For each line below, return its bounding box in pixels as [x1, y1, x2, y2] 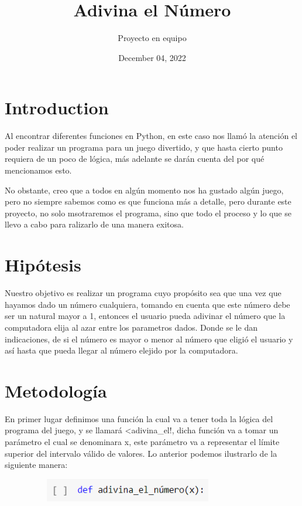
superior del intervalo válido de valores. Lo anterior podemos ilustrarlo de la [5, 447, 277, 459]
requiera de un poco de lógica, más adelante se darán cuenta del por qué [5, 152, 265, 165]
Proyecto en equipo [118, 32, 187, 44]
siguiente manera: [5, 459, 68, 471]
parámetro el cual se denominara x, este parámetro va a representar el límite [5, 436, 280, 447]
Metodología [5, 378, 107, 402]
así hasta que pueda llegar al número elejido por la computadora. [5, 344, 238, 356]
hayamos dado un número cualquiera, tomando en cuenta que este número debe [5, 298, 290, 310]
